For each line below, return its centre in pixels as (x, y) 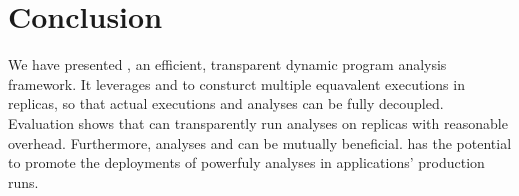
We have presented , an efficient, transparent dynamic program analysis (227, 64)
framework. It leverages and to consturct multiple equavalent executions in (236, 83)
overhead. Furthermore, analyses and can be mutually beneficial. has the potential (260, 142)
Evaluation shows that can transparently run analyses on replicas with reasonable (258, 122)
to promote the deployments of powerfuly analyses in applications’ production (246, 162)
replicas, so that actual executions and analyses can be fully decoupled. (226, 103)
